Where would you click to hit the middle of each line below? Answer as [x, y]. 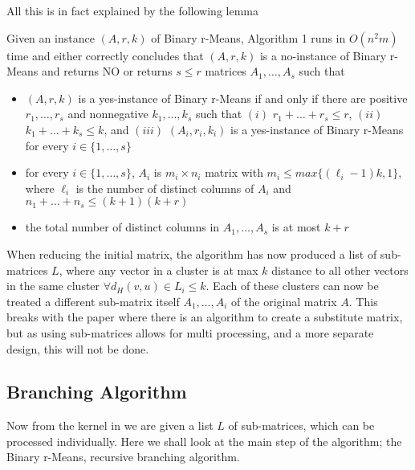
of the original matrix [284, 301]
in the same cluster [53, 286]
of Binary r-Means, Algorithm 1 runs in [248, 37]
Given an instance [51, 37]
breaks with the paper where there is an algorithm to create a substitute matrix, [205, 317]
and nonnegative [108, 114]
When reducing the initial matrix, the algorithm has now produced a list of [192, 253]
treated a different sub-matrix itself [93, 301]
